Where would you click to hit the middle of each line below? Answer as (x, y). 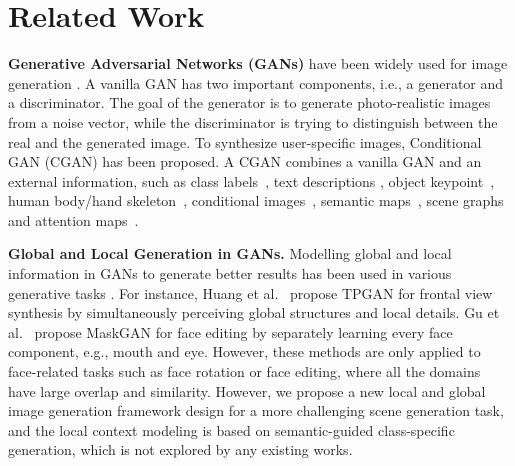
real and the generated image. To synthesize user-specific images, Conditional (245, 141)
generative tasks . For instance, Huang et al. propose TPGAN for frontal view (250, 292)
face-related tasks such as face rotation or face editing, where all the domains (244, 371)
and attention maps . (73, 219)
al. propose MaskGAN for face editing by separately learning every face (230, 331)
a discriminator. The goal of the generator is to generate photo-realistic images (249, 102)
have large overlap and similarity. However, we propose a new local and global (247, 390)
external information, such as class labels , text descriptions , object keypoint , (251, 180)
